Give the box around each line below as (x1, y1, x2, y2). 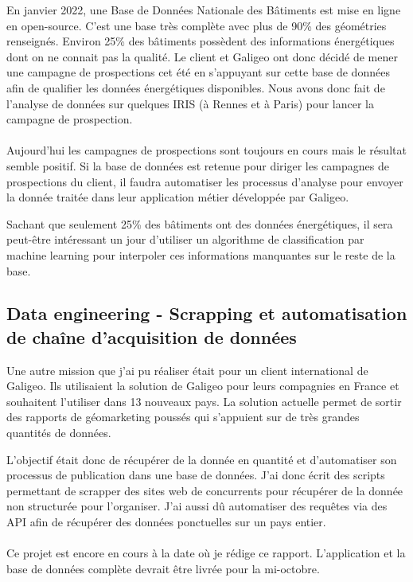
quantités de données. (6, 424, 111, 441)
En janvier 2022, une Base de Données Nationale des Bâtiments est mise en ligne (6, 2, 401, 18)
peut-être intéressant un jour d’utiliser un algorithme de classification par (6, 231, 364, 248)
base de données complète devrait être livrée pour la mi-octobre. (6, 560, 320, 576)
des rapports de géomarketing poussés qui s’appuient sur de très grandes (6, 408, 360, 425)
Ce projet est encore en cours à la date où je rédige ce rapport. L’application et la (6, 545, 406, 561)
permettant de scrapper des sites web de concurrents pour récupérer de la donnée (6, 482, 403, 498)
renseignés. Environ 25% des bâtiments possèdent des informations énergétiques (6, 33, 395, 49)
